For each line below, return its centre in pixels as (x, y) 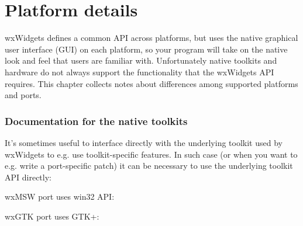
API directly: (28, 177)
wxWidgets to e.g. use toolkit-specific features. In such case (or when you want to (151, 154)
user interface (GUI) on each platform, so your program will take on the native (146, 49)
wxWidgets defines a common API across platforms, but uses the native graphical (151, 38)
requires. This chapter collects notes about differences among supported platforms (151, 83)
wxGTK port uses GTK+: (52, 216)
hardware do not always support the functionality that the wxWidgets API (140, 72)
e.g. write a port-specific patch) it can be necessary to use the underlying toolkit (149, 166)
